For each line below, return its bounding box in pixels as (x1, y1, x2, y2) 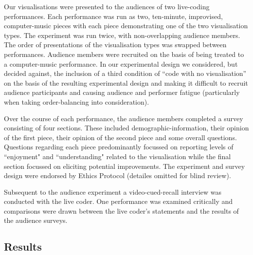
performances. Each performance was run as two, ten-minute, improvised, (4, 11, 223, 21)
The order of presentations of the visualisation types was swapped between (4, 39, 227, 50)
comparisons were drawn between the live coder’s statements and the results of (4, 205, 239, 216)
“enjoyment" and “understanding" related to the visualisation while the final (4, 151, 231, 161)
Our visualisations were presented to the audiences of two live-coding (4, 1, 210, 11)
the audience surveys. (4, 215, 68, 225)
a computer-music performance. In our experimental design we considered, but (4, 58, 238, 69)
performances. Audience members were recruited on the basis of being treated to (4, 49, 244, 59)
